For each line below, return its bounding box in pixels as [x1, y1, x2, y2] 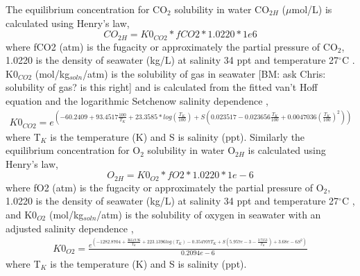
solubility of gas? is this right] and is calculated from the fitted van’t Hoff [6, 80, 318, 94]
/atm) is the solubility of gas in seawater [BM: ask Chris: [83, 66, 326, 80]
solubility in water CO [174, 2, 270, 16]
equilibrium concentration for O [6, 143, 141, 157]
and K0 [6, 207, 37, 222]
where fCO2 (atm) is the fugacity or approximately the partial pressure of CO [6, 39, 338, 53]
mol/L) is [291, 2, 332, 16]
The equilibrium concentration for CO [6, 2, 168, 16]
